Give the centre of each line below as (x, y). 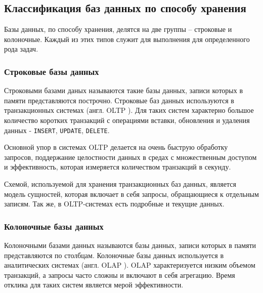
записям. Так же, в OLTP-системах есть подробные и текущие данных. (114, 204)
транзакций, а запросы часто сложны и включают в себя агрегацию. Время (120, 275)
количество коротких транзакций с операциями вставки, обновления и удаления (127, 120)
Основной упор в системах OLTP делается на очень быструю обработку (116, 147)
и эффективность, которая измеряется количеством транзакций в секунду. (118, 167)
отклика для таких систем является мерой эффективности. (94, 285)
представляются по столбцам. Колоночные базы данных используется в (114, 255)
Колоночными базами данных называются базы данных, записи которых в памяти (130, 245)
